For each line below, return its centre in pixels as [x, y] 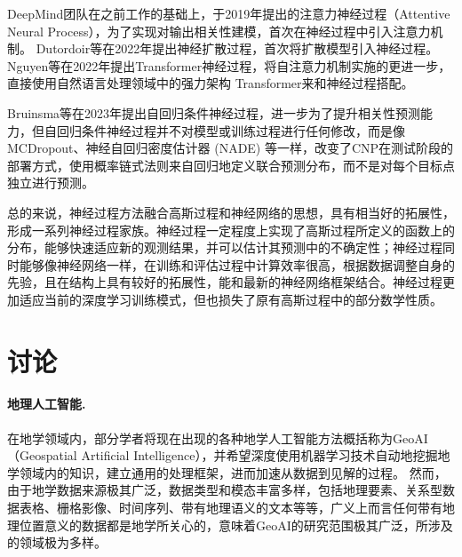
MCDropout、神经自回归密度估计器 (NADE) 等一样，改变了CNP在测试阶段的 [231, 148]
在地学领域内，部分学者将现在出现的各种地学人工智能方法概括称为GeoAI [218, 438]
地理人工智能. [47, 404]
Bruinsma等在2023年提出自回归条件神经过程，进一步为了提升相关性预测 [214, 112]
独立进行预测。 [51, 183]
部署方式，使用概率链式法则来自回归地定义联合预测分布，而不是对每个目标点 [231, 165]
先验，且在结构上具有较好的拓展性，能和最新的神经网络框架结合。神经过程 [225, 282]
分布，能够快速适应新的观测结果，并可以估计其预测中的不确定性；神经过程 [225, 247]
